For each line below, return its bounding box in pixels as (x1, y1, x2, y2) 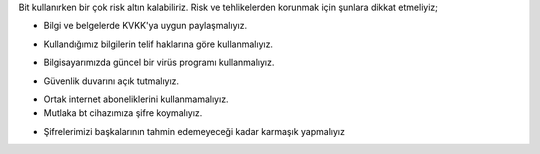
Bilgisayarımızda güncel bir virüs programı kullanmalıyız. (43, 56, 275, 69)
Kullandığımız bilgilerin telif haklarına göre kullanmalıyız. (43, 38, 274, 50)
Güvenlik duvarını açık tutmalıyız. (43, 75, 180, 87)
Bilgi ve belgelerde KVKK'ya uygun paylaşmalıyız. (43, 20, 248, 32)
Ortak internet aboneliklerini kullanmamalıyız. (43, 93, 229, 105)
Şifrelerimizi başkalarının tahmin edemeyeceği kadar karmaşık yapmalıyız (43, 125, 345, 137)
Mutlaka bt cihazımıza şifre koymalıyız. (43, 107, 203, 119)
